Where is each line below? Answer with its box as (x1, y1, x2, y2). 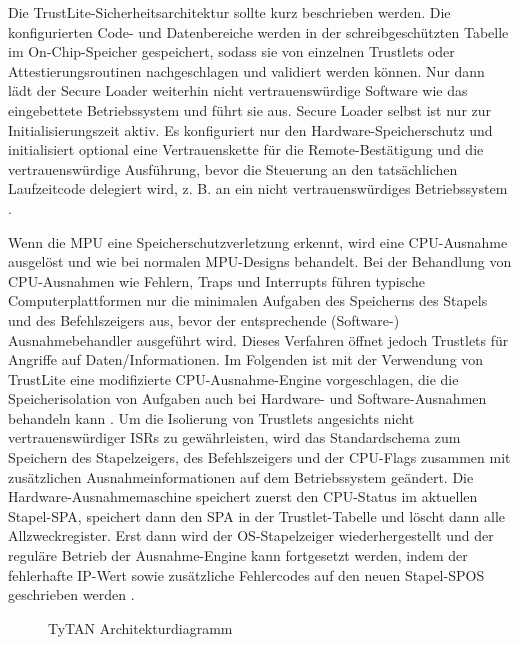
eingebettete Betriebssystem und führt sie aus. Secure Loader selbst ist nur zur (8, 99, 492, 120)
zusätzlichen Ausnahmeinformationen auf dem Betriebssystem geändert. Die (8, 466, 474, 487)
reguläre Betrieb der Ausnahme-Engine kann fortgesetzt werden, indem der (8, 545, 468, 566)
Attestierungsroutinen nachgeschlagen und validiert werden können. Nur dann (8, 60, 485, 81)
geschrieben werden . (8, 584, 135, 605)
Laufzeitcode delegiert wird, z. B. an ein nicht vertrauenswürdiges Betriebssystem (8, 178, 508, 199)
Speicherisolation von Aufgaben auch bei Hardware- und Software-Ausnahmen (8, 388, 487, 409)
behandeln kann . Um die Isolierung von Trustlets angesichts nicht (8, 407, 415, 428)
